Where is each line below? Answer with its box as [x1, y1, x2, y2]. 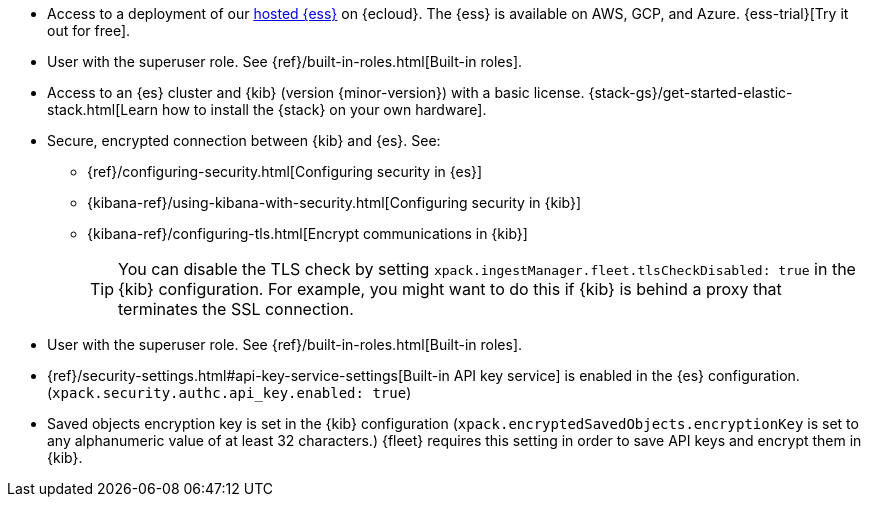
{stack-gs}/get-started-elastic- [588, 84, 793, 101]
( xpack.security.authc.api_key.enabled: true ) [47, 384, 412, 401]
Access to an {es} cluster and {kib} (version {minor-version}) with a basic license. [47, 84, 585, 101]
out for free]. [47, 22, 131, 39]
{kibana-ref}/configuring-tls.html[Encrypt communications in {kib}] [87, 225, 528, 242]
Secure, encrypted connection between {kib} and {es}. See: [47, 132, 441, 149]
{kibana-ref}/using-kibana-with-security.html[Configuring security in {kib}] [87, 194, 582, 211]
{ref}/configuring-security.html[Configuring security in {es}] [87, 163, 483, 180]
